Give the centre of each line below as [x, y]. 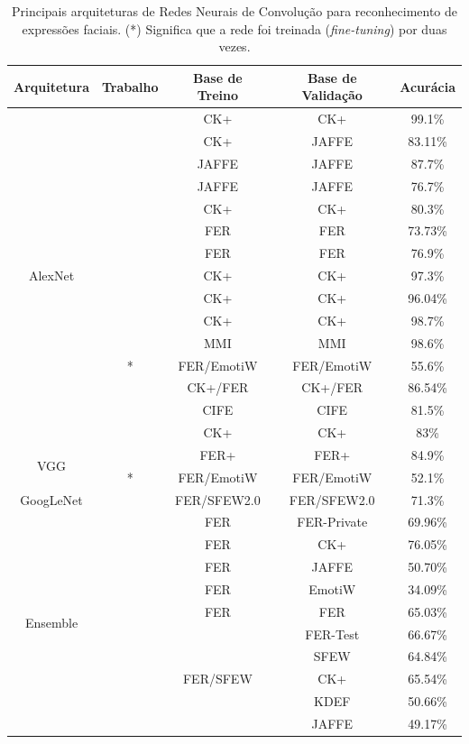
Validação [332, 95]
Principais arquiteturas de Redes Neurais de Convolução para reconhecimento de [234, 11]
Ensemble [51, 623]
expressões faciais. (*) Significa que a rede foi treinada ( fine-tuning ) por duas [234, 28]
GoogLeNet [51, 499]
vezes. [234, 46]
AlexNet [51, 276]
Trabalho [130, 86]
